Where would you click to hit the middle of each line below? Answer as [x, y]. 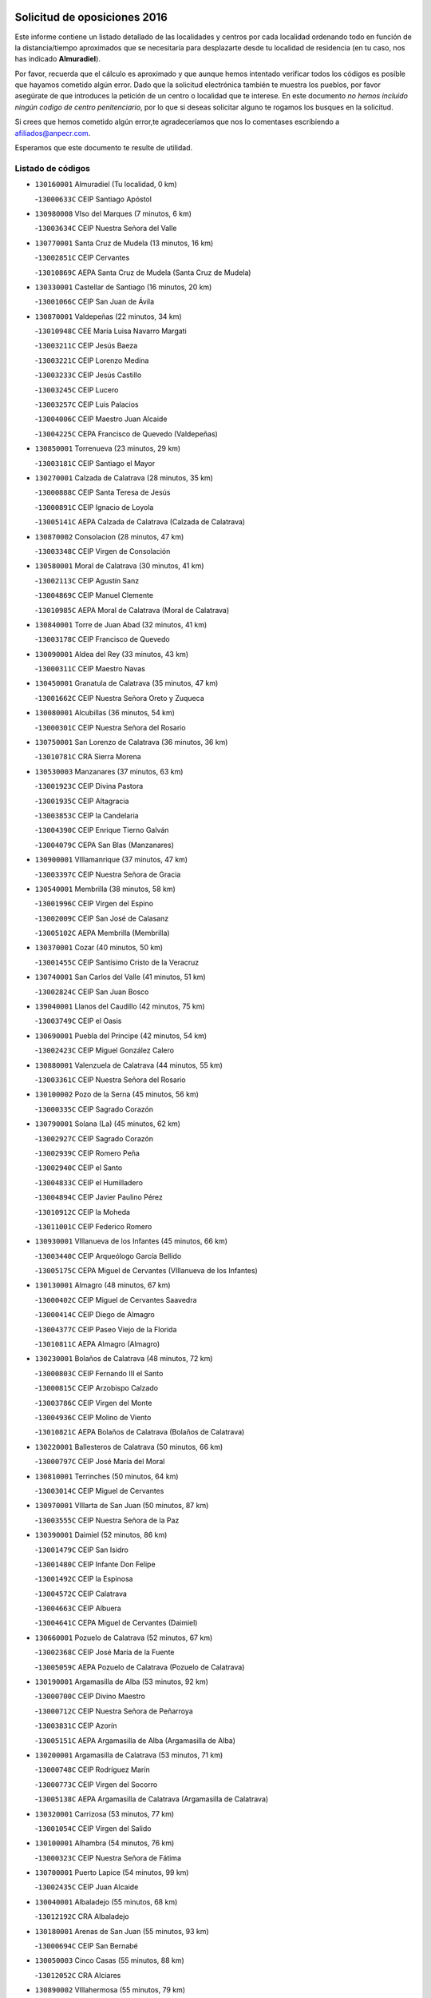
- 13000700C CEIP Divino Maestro [90, 1696]
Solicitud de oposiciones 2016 [91, 17]
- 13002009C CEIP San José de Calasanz [102, 918]
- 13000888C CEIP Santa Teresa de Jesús [103, 492]
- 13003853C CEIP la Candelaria [87, 815]
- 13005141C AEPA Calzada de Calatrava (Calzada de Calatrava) [140, 522]
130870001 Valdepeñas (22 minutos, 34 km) [109, 316]
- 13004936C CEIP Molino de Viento [93, 1417]
